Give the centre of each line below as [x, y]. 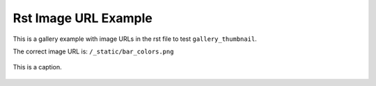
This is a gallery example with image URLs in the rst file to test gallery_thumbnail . [135, 39]
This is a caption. [37, 67]
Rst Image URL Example [83, 18]
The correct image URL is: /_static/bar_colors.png [93, 51]
